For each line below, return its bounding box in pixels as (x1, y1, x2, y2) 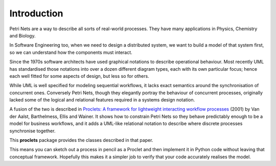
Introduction (9, 8, 63, 19)
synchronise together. (9, 128, 56, 134)
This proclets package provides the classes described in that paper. (9, 137, 153, 143)
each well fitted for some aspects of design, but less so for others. (9, 73, 149, 79)
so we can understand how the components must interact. (9, 49, 132, 55)
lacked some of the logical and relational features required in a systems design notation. (9, 97, 195, 103)
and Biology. (9, 32, 36, 38)
